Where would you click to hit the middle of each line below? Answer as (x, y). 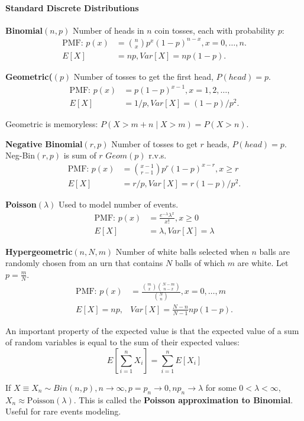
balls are (274, 251)
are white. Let (263, 263)
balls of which (200, 263)
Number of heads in (108, 30)
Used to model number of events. (119, 204)
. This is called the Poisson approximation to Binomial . (183, 399)
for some (221, 387)
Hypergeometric (39, 251)
